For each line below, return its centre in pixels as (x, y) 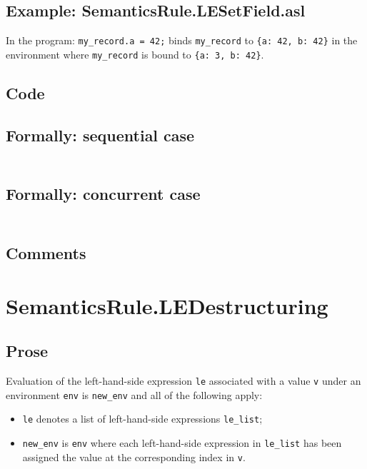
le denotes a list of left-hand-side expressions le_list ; (142, 419)
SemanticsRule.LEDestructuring (167, 305)
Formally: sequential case (100, 135)
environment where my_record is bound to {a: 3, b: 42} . (135, 54)
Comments (46, 253)
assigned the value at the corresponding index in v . (134, 457)
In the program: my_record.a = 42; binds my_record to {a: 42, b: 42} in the (182, 40)
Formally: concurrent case (103, 194)
